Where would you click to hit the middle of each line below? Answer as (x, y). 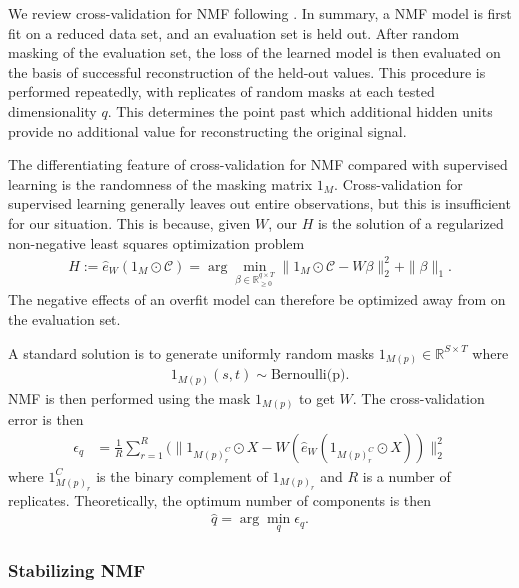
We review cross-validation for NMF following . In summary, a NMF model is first (260, 13)
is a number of (406, 475)
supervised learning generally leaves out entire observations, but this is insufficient (259, 203)
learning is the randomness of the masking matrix (160, 183)
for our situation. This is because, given (129, 222)
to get (317, 397)
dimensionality (52, 110)
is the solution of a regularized (410, 222)
